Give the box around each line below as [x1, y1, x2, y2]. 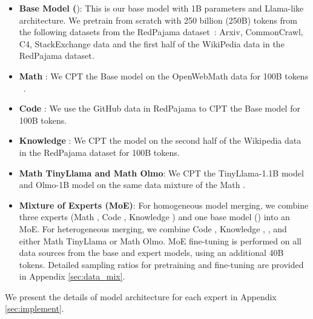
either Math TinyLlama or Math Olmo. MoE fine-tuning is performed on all [19, 234, 301, 247]
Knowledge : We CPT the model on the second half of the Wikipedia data [19, 134, 301, 147]
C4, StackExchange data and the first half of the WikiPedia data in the [19, 37, 285, 50]
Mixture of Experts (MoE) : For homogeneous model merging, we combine [19, 198, 309, 211]
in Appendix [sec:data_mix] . [19, 270, 125, 283]
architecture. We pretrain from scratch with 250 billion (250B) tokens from [19, 13, 297, 26]
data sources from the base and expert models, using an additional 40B [19, 246, 284, 259]
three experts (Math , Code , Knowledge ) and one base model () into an [19, 210, 290, 223]
